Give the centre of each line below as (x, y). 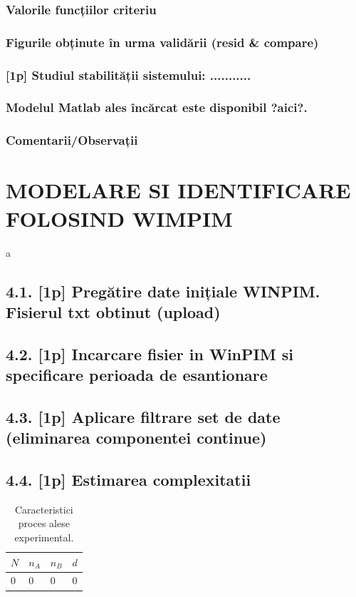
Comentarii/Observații (72, 140)
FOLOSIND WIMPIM (119, 218)
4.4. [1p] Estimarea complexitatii (129, 480)
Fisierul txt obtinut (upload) (113, 311)
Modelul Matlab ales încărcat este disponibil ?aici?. (157, 107)
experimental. (44, 537)
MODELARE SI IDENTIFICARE (178, 190)
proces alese (44, 523)
